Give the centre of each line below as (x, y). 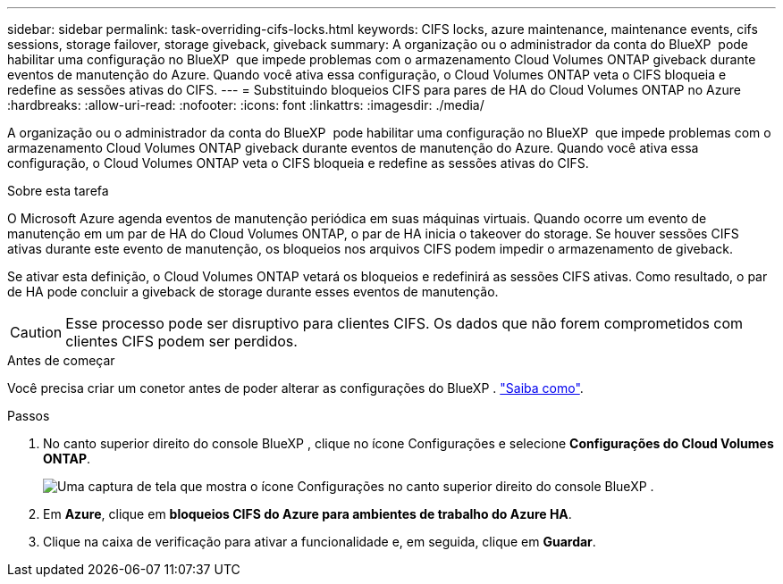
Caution (36, 332)
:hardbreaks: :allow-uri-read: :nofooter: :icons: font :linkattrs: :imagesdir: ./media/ (246, 105)
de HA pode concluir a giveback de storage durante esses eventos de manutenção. (253, 292)
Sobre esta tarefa (58, 191)
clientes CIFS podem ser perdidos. (181, 341)
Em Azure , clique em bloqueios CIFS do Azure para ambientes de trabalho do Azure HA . (307, 514)
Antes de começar (61, 360)
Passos (29, 416)
